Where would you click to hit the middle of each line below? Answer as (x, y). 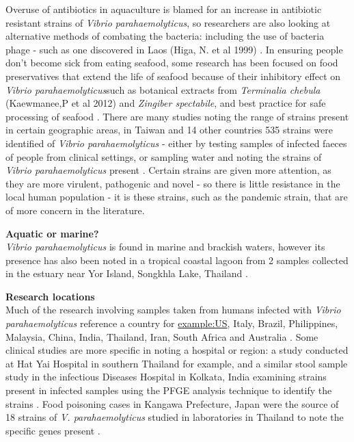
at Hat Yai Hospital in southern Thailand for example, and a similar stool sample (177, 363)
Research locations (50, 296)
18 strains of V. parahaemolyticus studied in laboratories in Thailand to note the (175, 417)
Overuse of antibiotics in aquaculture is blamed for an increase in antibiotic (164, 9)
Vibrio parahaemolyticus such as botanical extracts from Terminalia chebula (163, 89)
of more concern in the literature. (75, 210)
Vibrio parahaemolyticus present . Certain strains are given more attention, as (168, 170)
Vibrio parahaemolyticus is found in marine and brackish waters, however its (165, 247)
